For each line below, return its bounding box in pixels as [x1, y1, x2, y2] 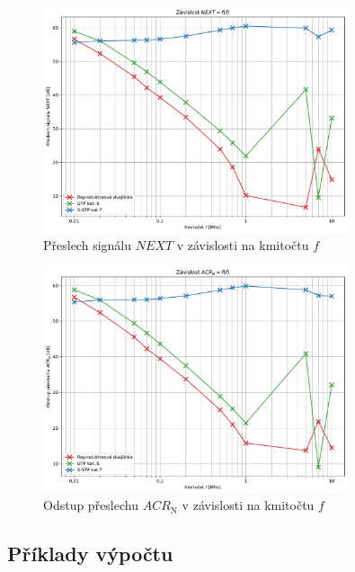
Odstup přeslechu [43, 496, 138, 514]
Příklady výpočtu [7, 540, 173, 568]
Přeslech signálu [43, 236, 131, 255]
